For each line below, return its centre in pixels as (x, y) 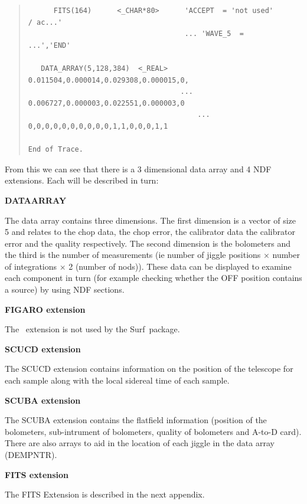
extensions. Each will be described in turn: (82, 180)
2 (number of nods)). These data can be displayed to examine (180, 266)
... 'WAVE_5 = (214, 34)
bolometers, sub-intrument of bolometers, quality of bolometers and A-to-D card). (153, 431)
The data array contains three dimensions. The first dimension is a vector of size (151, 220)
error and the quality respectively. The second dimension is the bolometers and (148, 243)
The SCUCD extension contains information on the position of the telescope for (149, 369)
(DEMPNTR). (31, 454)
